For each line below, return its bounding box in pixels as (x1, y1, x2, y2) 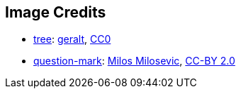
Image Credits (5, 4, 106, 21)
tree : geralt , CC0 (33, 33, 111, 46)
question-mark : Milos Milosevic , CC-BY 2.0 (33, 55, 235, 67)
